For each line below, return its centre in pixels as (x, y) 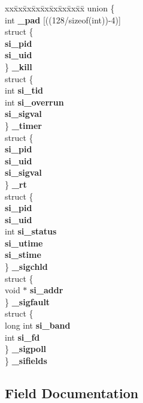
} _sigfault (28, 301)
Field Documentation (72, 393)
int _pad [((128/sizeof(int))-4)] (63, 19)
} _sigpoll (26, 349)
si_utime (24, 243)
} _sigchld (26, 267)
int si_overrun (34, 102)
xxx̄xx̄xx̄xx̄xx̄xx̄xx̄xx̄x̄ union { (60, 8)
